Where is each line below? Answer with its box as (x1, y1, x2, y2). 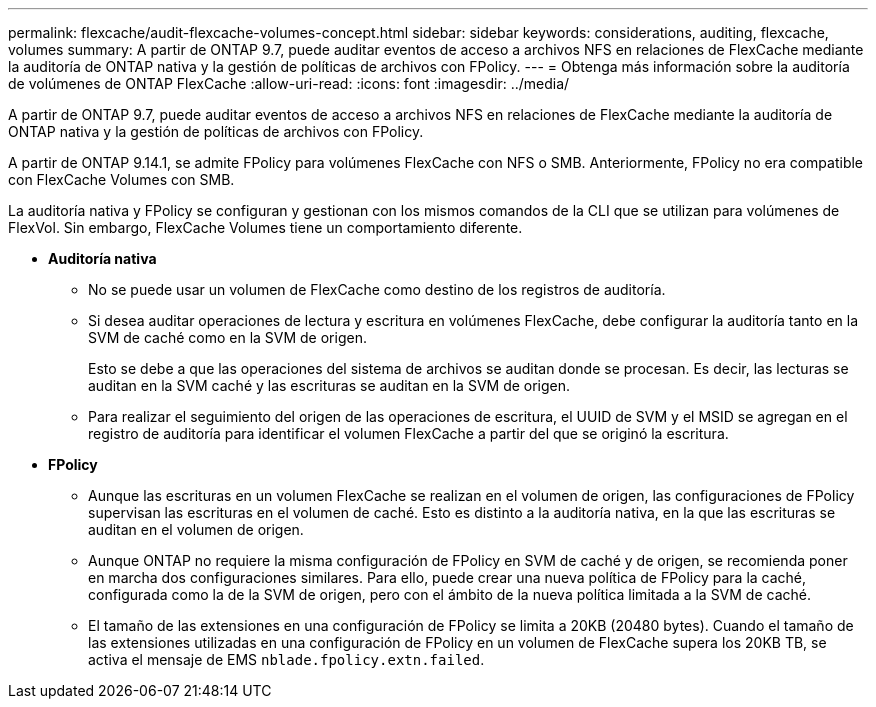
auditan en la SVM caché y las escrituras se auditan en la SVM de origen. (88, 377, 571, 394)
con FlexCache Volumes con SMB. (8, 171, 235, 188)
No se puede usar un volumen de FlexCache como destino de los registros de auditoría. (88, 281, 666, 298)
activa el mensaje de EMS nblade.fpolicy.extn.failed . (88, 651, 485, 668)
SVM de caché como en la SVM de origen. (88, 329, 367, 346)
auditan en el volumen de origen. (88, 521, 304, 538)
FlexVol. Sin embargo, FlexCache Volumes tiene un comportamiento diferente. (8, 219, 523, 236)
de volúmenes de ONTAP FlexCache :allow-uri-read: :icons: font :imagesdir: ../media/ (8, 75, 570, 92)
